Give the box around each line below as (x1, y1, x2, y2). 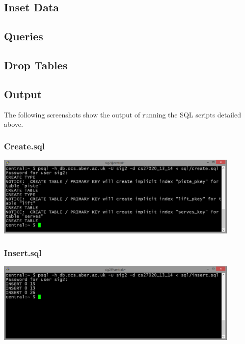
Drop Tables (4, 57, 68, 72)
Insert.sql (4, 246, 42, 258)
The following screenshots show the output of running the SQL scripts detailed (4, 109, 242, 119)
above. (4, 119, 23, 129)
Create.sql (4, 140, 45, 152)
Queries (4, 29, 43, 44)
